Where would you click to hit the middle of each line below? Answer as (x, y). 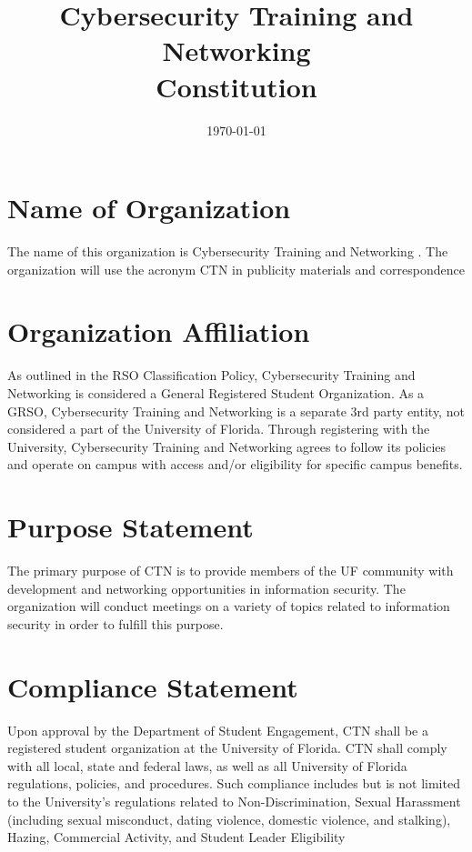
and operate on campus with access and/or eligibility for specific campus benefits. (235, 464)
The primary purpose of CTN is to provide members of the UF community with (231, 571)
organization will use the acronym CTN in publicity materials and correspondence (236, 269)
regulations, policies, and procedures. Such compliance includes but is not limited (234, 783)
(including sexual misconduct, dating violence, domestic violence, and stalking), (229, 819)
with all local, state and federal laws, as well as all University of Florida (207, 765)
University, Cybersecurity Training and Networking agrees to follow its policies (227, 446)
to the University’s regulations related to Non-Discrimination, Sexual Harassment (234, 801)
